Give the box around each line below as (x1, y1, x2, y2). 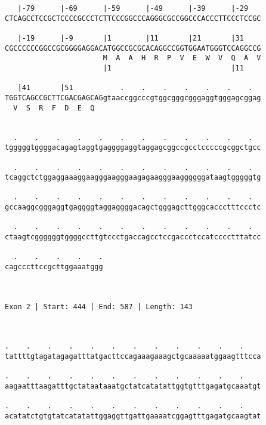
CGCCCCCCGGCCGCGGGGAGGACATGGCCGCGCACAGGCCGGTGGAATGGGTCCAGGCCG (5, 44, 261, 53)
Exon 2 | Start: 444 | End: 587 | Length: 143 (5, 302, 193, 311)
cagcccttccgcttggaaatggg (5, 263, 103, 272)
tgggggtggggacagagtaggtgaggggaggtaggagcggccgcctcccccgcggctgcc (5, 143, 261, 152)
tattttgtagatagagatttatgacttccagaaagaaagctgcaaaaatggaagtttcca (5, 352, 261, 361)
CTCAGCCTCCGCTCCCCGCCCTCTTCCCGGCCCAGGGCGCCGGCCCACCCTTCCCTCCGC (5, 14, 261, 23)
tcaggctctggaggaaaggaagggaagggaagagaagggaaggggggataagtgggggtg (5, 173, 261, 182)
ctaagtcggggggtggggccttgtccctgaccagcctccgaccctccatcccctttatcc (5, 233, 261, 242)
